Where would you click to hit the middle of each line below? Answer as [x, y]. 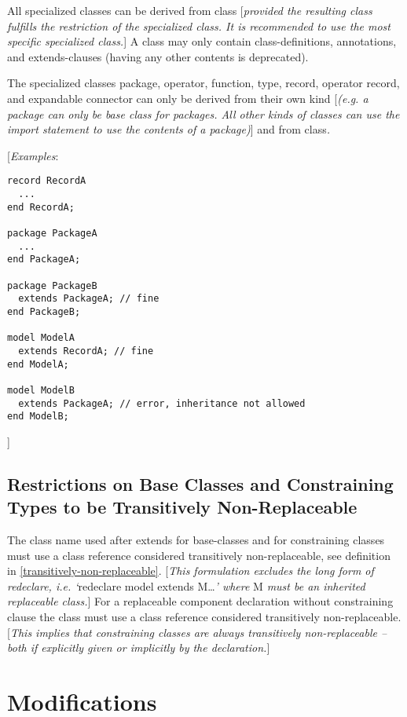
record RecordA [47, 181]
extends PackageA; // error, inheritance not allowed [162, 403]
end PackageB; [44, 311]
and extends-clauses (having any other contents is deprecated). [158, 56]
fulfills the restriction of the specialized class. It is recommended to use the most [199, 26]
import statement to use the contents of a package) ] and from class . [169, 129]
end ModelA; [38, 364]
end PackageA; [44, 260]
